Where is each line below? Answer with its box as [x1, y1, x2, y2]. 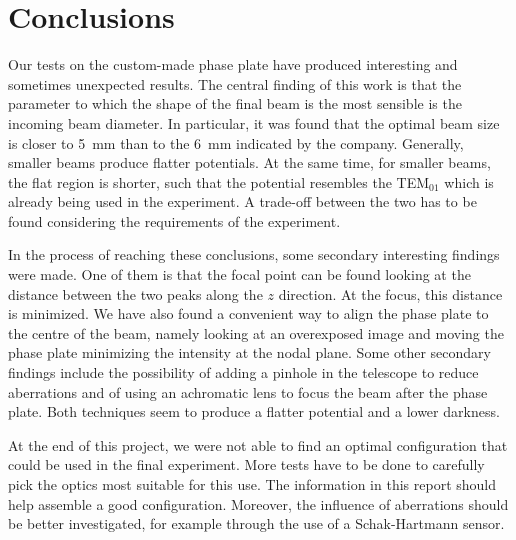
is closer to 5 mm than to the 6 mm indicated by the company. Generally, [8, 132, 464, 153]
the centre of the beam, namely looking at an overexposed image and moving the [8, 322, 504, 343]
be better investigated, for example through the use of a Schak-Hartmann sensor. [8, 513, 505, 534]
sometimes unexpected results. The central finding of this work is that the [8, 73, 462, 94]
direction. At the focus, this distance [278, 283, 503, 304]
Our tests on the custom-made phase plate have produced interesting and [8, 54, 458, 75]
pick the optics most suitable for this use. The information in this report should [8, 474, 496, 494]
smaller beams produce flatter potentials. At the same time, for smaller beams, [8, 152, 491, 173]
